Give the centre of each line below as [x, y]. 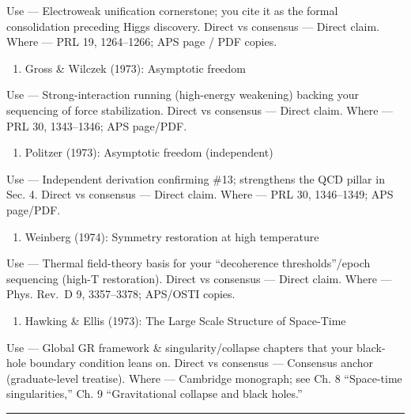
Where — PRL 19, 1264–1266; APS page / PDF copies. [142, 42]
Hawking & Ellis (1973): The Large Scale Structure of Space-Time [185, 320]
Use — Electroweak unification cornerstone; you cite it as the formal [172, 10]
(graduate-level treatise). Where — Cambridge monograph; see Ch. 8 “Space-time [204, 378]
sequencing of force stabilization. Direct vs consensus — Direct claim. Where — [200, 110]
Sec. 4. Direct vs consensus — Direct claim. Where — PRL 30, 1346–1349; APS [200, 194]
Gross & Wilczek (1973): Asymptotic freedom [136, 68]
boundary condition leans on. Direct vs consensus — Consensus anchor [202, 363]
